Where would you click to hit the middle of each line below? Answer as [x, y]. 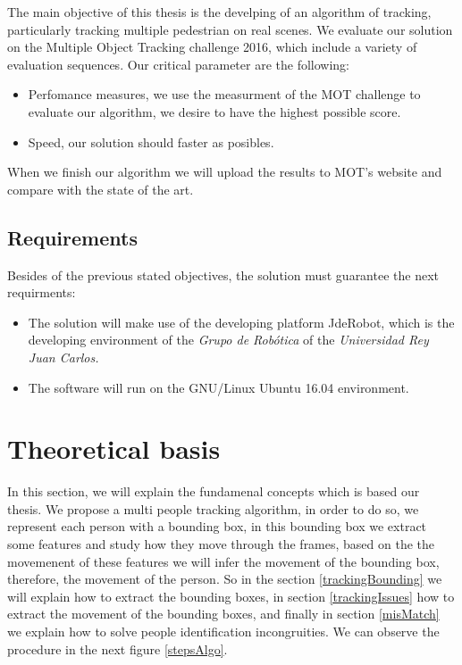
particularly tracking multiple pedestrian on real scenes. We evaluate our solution [230, 29]
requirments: [42, 292]
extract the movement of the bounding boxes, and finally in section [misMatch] [223, 614]
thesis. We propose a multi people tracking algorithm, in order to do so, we [213, 508]
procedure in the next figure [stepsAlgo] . [118, 648]
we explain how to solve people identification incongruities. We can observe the [223, 631]
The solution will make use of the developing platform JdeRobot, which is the [241, 322]
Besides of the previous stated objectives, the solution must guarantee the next [223, 274]
